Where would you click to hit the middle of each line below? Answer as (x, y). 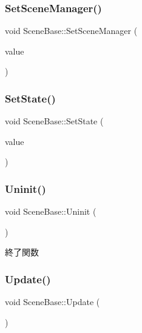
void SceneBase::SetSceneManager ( (71, 31)
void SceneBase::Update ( (52, 302)
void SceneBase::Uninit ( (51, 211)
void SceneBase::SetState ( (54, 121)
